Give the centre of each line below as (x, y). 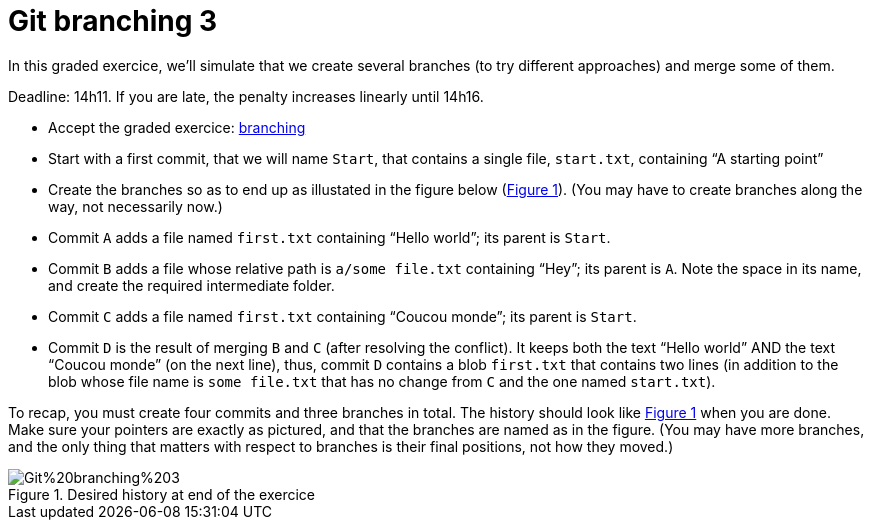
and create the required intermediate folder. (191, 285)
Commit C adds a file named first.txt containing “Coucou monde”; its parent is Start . (342, 316)
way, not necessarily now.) (135, 206)
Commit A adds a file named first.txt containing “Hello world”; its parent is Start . (329, 237)
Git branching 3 (113, 21)
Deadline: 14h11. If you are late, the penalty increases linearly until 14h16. (246, 96)
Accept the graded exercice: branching (177, 127)
